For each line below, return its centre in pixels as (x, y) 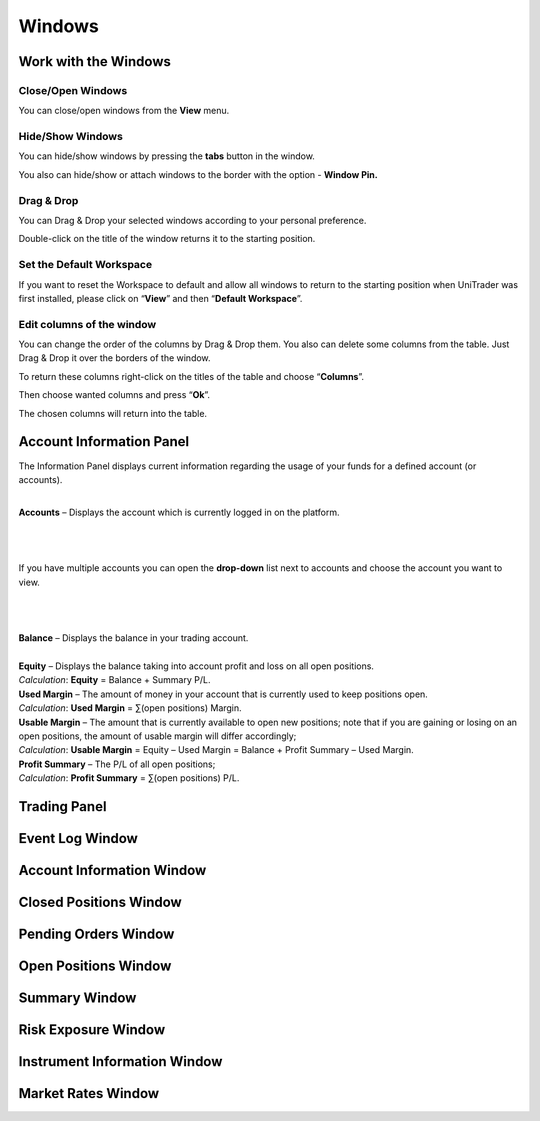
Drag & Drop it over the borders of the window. (114, 358)
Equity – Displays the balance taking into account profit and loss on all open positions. (196, 666)
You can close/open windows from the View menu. (124, 111)
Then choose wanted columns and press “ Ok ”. (114, 395)
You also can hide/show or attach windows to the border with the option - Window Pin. (198, 174)
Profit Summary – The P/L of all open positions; (117, 764)
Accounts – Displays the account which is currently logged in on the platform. (179, 512)
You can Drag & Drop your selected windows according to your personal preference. (192, 220)
